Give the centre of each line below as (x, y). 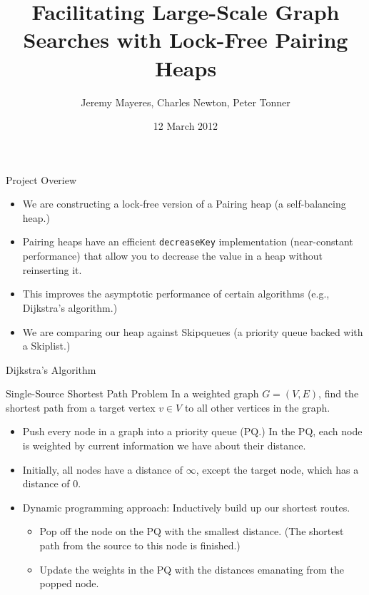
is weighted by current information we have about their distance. (164, 446)
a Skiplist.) (46, 346)
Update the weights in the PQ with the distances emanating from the (192, 569)
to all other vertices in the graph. (257, 407)
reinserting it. (52, 269)
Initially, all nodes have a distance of (102, 469)
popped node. (69, 583)
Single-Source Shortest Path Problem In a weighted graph (132, 393)
